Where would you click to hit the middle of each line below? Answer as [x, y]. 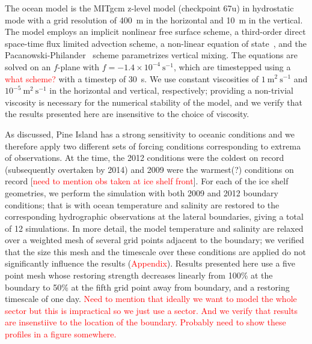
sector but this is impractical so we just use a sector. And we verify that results [151, 310]
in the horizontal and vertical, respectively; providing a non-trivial [171, 90]
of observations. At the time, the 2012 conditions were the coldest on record [145, 158]
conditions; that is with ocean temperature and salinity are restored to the [142, 204]
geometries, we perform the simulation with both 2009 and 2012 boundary [142, 192]
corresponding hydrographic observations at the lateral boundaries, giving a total [154, 216]
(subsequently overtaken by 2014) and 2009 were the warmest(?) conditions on [149, 169]
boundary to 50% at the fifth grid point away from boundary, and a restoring [147, 287]
